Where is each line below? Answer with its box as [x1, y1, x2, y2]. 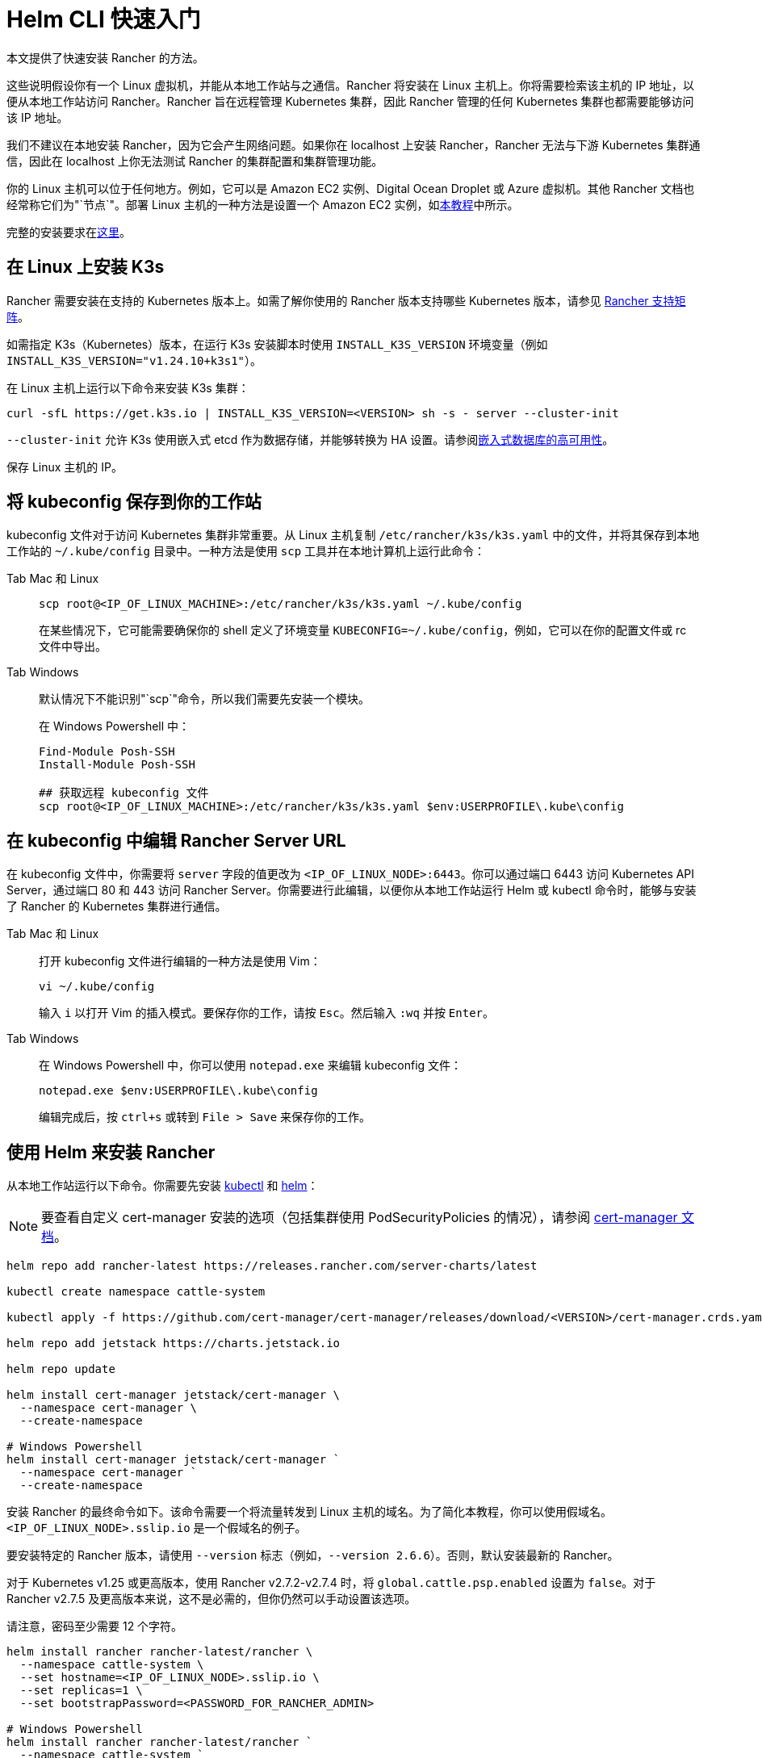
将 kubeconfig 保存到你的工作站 [6, 492, 262, 513]
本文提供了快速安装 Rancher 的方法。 [6, 50, 204, 65]
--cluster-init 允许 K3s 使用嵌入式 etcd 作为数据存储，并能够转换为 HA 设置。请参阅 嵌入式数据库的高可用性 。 [6, 432, 614, 446]
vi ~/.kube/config [39, 980, 155, 994]
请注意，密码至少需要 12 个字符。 [6, 1619, 183, 1634]
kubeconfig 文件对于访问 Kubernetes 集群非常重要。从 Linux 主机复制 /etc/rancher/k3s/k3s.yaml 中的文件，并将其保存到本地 [6, 528, 700, 542]
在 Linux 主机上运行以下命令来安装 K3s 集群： [6, 380, 249, 395]
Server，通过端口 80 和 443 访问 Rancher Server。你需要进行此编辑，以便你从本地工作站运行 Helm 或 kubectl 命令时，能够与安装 [6, 883, 697, 898]
